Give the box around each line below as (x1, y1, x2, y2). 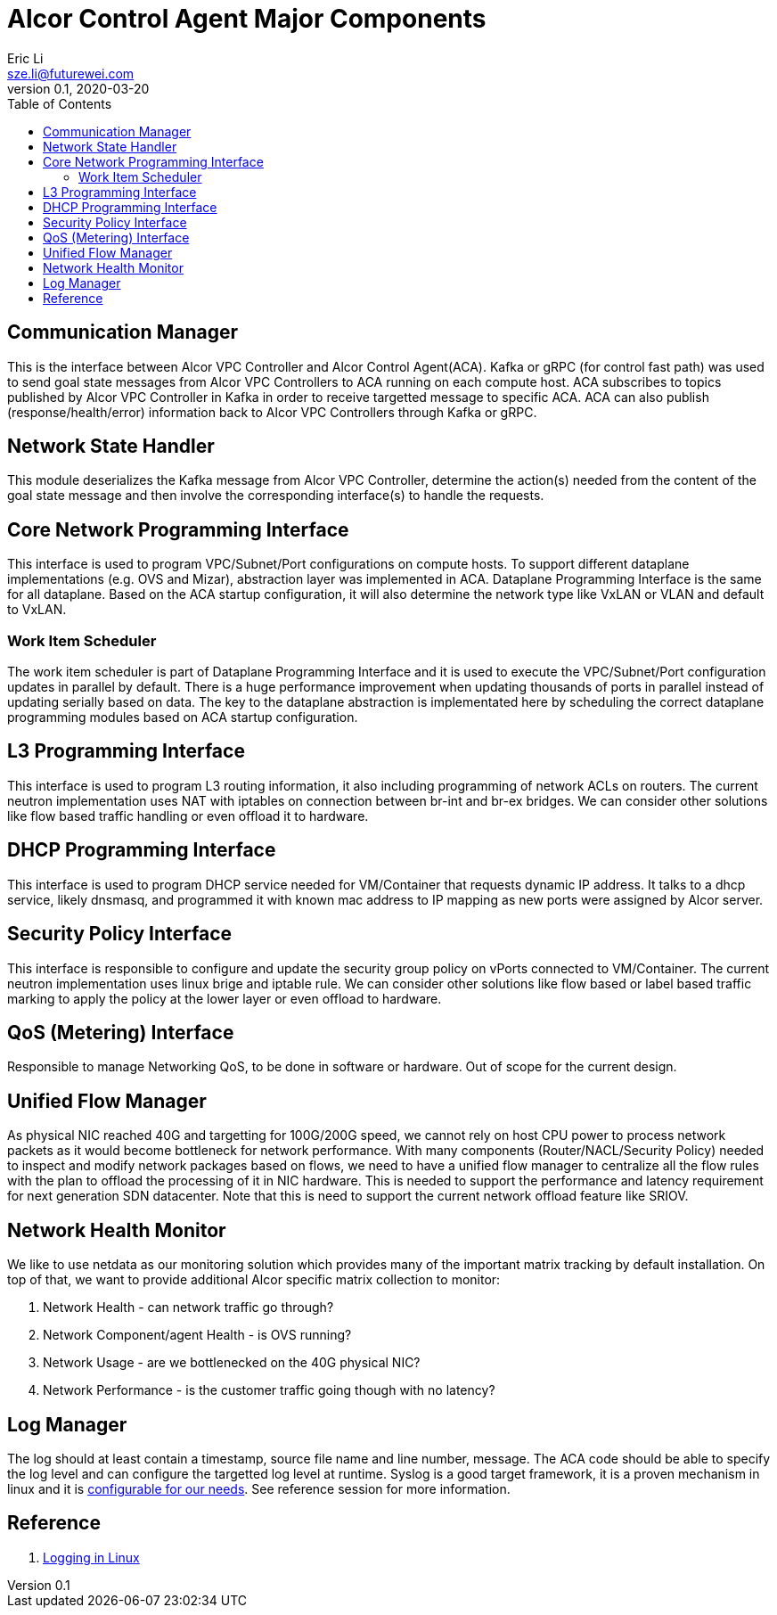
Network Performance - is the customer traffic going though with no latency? (43, 1382, 495, 1398)
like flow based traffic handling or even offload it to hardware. (7, 807, 369, 824)
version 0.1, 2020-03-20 (7, 80, 150, 96)
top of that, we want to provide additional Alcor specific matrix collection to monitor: (7, 1272, 501, 1288)
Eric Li (7, 50, 44, 66)
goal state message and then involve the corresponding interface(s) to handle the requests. (7, 488, 544, 504)
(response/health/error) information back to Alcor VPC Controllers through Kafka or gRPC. (7, 404, 537, 420)
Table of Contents (7, 95, 112, 111)
